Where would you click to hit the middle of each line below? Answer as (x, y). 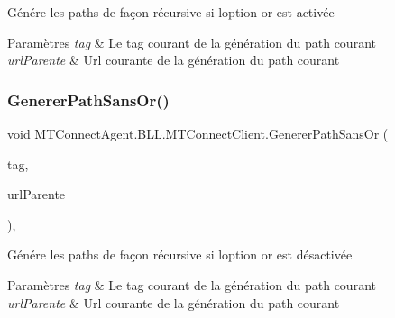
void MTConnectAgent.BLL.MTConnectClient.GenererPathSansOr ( (198, 133)
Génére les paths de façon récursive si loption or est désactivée (180, 254)
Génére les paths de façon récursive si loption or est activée (171, 12)
